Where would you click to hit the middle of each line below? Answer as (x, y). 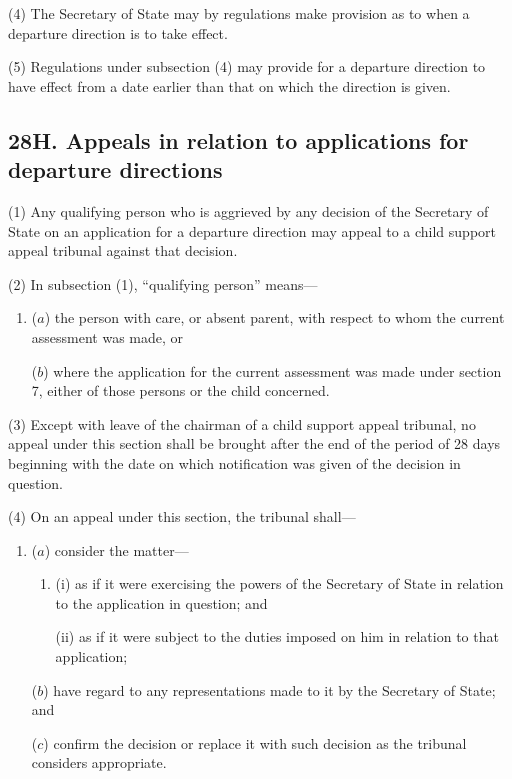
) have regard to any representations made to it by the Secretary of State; (269, 689)
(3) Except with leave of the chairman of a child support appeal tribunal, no (242, 423)
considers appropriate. (99, 762)
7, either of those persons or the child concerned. (180, 390)
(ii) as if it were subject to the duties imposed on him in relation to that (277, 636)
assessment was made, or (107, 336)
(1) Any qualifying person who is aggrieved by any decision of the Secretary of (248, 210)
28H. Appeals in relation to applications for (238, 139)
